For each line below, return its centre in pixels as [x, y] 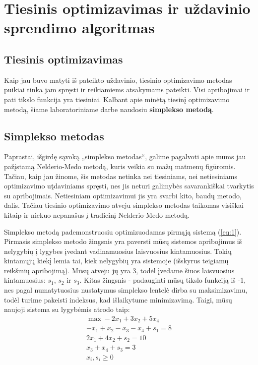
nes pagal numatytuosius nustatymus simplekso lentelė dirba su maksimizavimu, [126, 290]
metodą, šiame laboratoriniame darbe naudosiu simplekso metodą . [109, 109]
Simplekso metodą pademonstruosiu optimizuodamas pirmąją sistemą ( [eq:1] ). [123, 231]
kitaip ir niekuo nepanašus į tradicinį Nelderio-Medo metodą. [97, 214]
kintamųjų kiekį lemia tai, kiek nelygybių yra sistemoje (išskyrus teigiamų [116, 261]
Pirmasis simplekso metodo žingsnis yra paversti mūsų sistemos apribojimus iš [123, 241]
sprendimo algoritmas [79, 28]
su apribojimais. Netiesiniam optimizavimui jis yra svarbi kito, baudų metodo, [123, 195]
